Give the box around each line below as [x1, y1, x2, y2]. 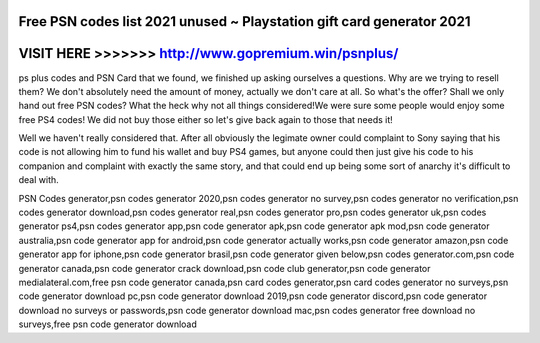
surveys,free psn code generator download [18, 318, 197, 330]
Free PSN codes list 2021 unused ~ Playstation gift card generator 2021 [18, 13, 471, 30]
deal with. [18, 174, 59, 186]
